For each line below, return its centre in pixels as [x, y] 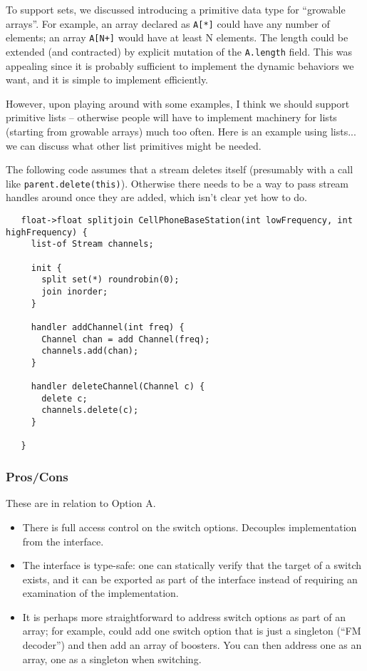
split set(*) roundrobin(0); [110, 280]
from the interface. [63, 541]
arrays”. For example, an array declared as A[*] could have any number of [168, 23]
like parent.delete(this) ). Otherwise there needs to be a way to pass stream [177, 183]
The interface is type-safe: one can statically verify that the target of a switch [192, 565]
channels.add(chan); [90, 351]
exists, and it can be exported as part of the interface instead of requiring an [190, 579]
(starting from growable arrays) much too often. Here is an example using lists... [181, 131]
